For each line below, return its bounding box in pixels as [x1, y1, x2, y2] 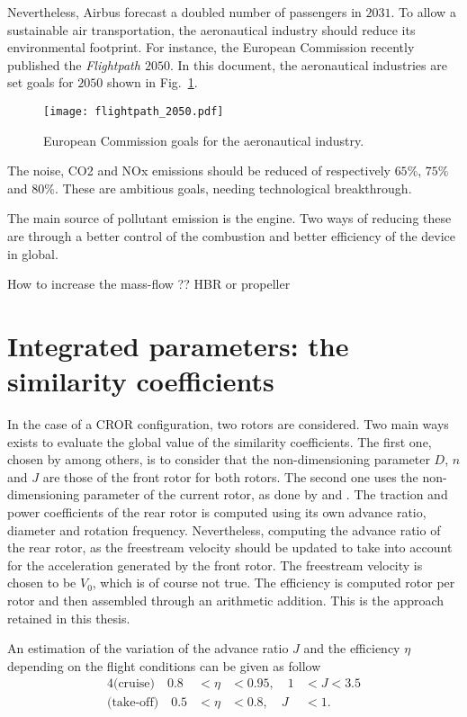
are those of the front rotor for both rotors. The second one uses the [42, 467, 418, 486]
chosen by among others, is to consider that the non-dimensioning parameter [7, 450, 430, 469]
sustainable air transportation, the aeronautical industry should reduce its [7, 20, 416, 39]
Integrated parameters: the [7, 327, 349, 363]
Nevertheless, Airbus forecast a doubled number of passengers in [7, 3, 362, 21]
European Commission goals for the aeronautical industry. [43, 130, 364, 149]
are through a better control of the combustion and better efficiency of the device [7, 227, 456, 245]
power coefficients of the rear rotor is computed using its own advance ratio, [7, 503, 427, 522]
